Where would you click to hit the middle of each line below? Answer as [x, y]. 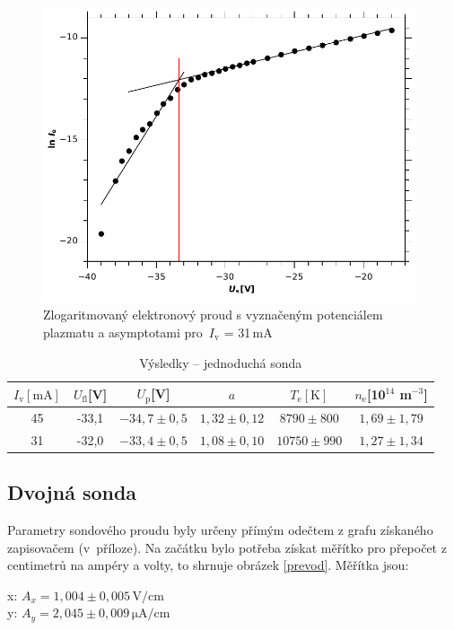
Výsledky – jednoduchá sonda [221, 362]
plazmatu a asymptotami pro [123, 332]
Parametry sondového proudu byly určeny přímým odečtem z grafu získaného [220, 529]
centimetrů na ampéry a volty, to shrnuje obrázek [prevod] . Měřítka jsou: [208, 565]
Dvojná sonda [72, 492]
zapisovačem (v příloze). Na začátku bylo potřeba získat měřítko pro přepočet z [227, 547]
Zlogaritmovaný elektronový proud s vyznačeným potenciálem [213, 315]
